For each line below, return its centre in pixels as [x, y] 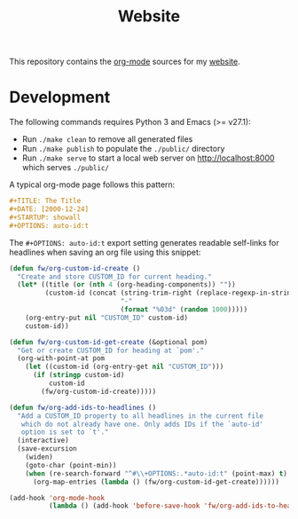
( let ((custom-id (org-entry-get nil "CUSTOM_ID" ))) [125, 367]
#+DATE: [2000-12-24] [49, 209]
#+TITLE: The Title [45, 201]
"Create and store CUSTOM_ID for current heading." [115, 277]
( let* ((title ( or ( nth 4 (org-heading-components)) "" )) [127, 285]
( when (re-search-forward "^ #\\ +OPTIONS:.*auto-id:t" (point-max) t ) [157, 473]
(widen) [39, 457]
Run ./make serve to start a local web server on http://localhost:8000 [148, 158]
